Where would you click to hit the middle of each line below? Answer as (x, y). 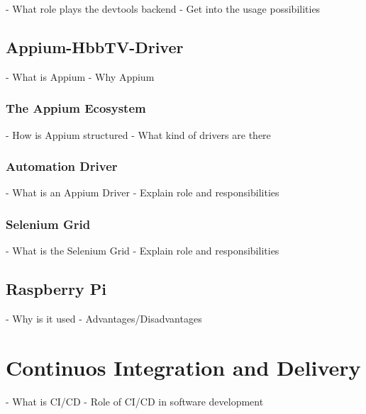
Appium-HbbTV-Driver (95, 46)
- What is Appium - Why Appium (80, 76)
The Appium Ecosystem (76, 108)
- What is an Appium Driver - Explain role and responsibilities (143, 192)
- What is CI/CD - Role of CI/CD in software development (135, 401)
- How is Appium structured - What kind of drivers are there (138, 134)
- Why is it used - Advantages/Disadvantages (104, 319)
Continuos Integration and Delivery (183, 367)
